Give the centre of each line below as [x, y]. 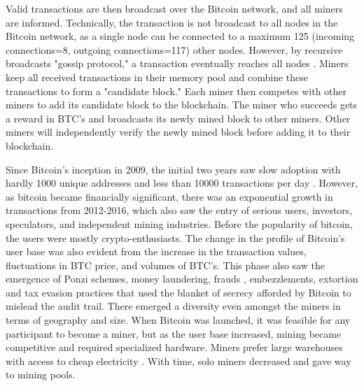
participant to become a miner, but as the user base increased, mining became [174, 333]
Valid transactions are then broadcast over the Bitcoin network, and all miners [174, 8]
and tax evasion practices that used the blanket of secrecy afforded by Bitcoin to [178, 292]
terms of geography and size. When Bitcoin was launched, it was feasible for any [178, 320]
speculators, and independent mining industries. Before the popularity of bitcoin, [179, 223]
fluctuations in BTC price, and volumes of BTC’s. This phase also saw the [165, 265]
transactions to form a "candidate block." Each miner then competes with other [176, 91]
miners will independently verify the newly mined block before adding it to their [178, 132]
